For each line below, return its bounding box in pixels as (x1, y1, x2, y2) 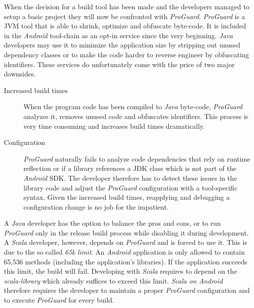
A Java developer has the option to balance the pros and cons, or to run (4, 218, 221, 228)
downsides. (4, 69, 36, 79)
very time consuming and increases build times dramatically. (23, 120, 205, 131)
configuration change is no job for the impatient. (23, 201, 169, 212)
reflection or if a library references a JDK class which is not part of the (23, 163, 236, 173)
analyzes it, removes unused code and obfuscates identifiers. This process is (23, 111, 249, 121)
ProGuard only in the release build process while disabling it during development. (4, 227, 249, 237)
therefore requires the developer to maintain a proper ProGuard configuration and (4, 285, 250, 295)
